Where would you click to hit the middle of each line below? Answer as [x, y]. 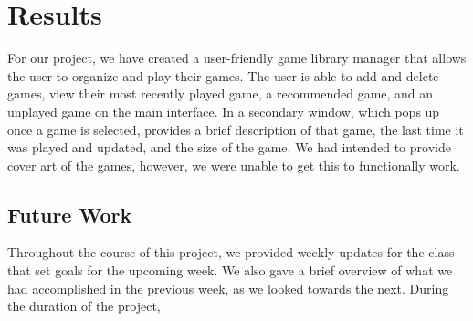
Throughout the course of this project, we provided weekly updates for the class [231, 252]
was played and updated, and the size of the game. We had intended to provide [229, 147]
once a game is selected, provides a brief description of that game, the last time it [236, 129]
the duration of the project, [84, 306]
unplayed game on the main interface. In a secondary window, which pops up [224, 111]
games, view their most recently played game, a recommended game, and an [221, 93]
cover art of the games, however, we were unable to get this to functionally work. [234, 165]
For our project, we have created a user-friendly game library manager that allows [237, 58]
